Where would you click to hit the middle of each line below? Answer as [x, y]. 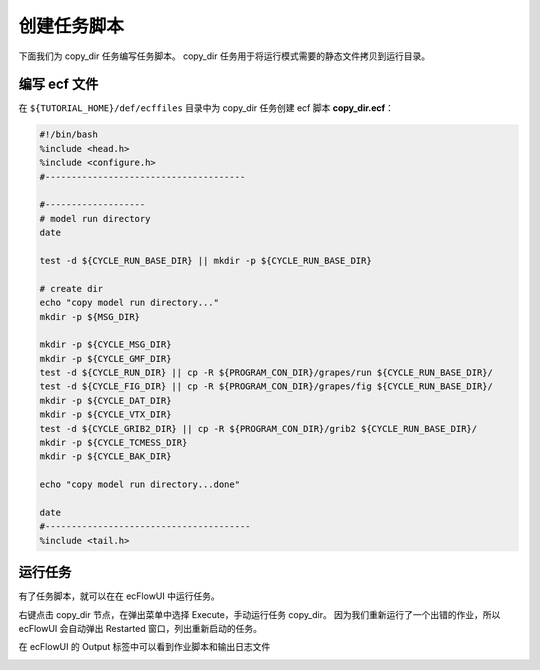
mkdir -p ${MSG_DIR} [89, 316]
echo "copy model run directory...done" [139, 484]
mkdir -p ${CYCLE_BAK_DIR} [105, 456]
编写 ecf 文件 [58, 84]
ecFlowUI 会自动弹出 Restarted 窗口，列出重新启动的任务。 [140, 629]
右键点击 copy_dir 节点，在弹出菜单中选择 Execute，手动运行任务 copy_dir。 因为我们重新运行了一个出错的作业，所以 [259, 614]
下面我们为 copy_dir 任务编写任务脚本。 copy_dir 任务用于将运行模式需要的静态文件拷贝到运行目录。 [224, 56]
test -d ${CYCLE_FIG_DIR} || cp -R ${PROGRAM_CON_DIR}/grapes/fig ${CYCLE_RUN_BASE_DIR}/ [266, 386]
